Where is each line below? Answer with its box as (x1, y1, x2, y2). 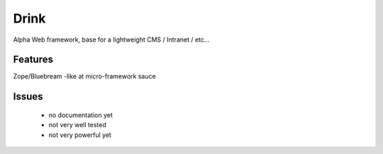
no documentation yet (48, 110, 113, 119)
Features (13, 54, 53, 66)
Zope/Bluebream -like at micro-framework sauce (13, 72, 156, 81)
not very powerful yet (48, 131, 111, 139)
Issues (13, 90, 43, 102)
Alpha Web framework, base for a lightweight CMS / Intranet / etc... (13, 35, 210, 44)
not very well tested (48, 121, 106, 129)
